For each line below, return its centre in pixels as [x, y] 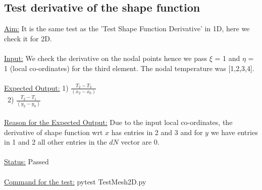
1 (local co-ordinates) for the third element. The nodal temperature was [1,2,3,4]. [129, 68]
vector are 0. [140, 142]
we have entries [234, 132]
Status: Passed [27, 162]
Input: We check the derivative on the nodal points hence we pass [106, 58]
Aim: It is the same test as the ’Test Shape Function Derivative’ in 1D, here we [127, 28]
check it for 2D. [28, 38]
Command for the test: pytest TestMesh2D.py [75, 181]
